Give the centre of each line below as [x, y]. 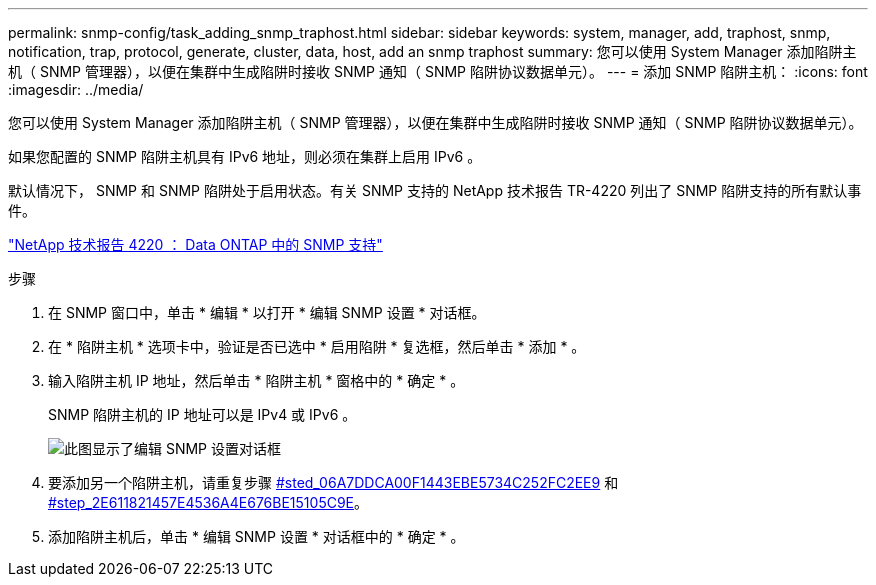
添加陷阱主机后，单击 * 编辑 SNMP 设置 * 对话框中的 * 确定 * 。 [256, 536]
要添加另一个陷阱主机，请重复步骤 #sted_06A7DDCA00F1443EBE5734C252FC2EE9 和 [333, 482]
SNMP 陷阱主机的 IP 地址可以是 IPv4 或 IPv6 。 [202, 414]
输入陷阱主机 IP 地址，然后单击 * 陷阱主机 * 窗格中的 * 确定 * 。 [256, 380]
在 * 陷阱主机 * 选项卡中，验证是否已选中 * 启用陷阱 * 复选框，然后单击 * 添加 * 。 [317, 346]
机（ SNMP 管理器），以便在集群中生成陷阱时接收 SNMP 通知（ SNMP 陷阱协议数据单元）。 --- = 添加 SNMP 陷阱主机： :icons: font [438, 71]
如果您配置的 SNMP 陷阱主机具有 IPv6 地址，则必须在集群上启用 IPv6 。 [245, 156]
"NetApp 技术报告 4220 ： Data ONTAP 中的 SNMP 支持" [195, 244]
